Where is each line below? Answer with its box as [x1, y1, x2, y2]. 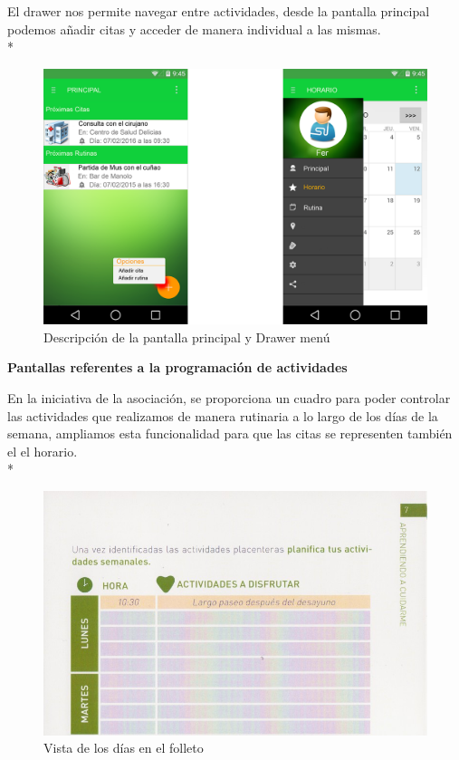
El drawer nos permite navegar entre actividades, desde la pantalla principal [7, 2, 430, 20]
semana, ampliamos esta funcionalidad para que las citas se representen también [7, 424, 453, 443]
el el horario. [7, 441, 78, 460]
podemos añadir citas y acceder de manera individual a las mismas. [7, 19, 381, 38]
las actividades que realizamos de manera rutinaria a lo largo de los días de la [7, 406, 438, 425]
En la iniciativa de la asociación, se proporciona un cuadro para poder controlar [7, 388, 451, 407]
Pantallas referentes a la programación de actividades [7, 358, 348, 377]
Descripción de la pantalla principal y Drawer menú [43, 327, 330, 346]
